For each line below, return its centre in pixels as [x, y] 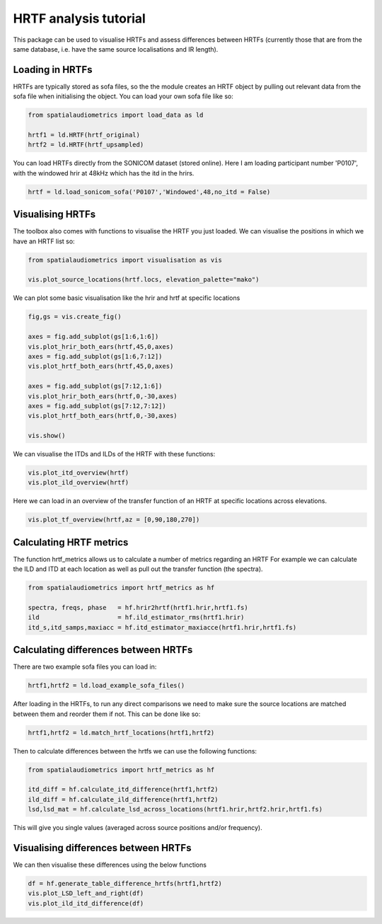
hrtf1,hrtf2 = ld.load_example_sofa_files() [106, 686]
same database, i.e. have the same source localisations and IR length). [116, 49]
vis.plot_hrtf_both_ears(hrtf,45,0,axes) [101, 366]
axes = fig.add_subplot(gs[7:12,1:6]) [95, 386]
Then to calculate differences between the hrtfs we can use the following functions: [135, 751]
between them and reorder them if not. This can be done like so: [107, 714]
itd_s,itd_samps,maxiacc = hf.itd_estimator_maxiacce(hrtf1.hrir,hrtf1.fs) [162, 627]
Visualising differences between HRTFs [102, 848]
